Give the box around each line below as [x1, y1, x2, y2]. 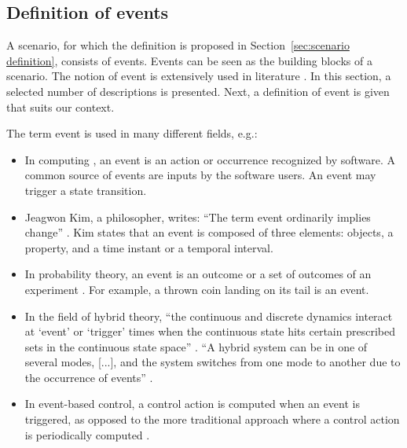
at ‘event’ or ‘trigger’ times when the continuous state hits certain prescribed [24, 323, 395, 340]
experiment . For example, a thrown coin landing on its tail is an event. [24, 281, 369, 297]
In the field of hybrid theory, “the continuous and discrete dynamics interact [24, 307, 393, 324]
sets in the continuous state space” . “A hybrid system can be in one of [24, 338, 368, 354]
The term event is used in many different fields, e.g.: [6, 125, 258, 141]
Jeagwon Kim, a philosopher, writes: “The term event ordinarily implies [24, 208, 371, 225]
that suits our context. [6, 98, 115, 115]
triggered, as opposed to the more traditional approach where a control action [24, 411, 400, 428]
